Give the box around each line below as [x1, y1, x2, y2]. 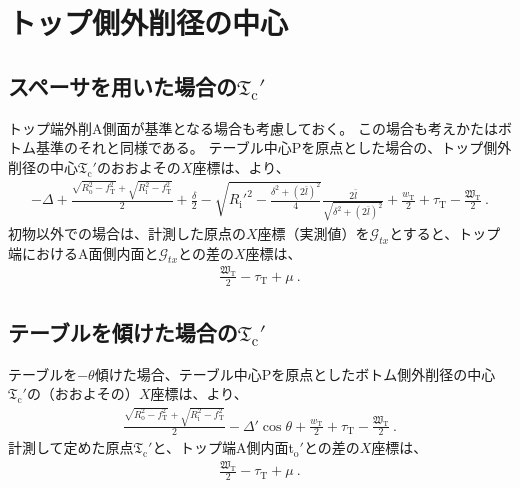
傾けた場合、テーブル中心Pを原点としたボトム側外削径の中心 [94, 363, 496, 384]
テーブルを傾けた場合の [8, 316, 238, 347]
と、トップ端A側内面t [152, 437, 294, 458]
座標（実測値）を [257, 222, 370, 243]
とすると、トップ [389, 222, 501, 243]
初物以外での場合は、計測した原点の [8, 222, 246, 243]
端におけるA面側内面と [8, 242, 159, 263]
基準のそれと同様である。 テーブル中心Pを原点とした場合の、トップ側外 [35, 137, 512, 158]
